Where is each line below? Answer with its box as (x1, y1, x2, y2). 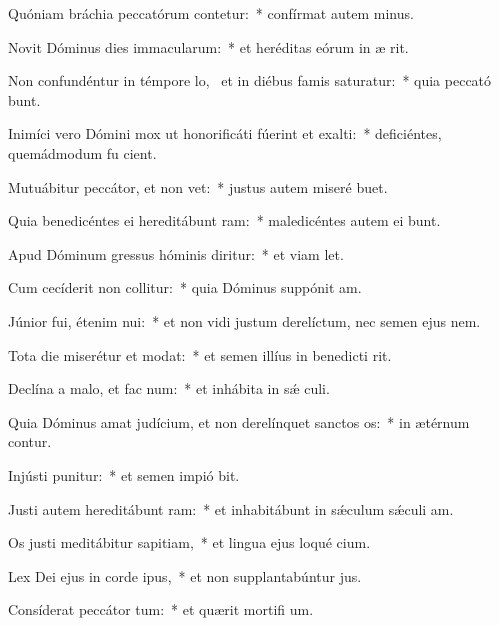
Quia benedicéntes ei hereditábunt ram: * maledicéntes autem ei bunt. (8, 210, 441, 231)
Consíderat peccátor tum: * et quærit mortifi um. (8, 599, 314, 620)
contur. (8, 431, 52, 452)
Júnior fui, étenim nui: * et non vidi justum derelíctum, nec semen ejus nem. (8, 310, 481, 331)
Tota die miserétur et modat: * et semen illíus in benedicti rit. (8, 344, 392, 365)
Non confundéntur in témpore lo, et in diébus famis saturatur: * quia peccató (8, 70, 492, 91)
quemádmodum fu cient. (8, 142, 157, 163)
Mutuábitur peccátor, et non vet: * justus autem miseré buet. (8, 176, 388, 197)
